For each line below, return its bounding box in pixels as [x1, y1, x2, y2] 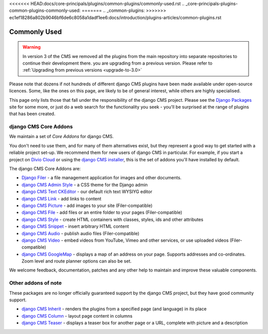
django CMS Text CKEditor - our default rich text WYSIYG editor [21, 189, 152, 195]
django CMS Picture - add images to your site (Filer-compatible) [21, 202, 153, 208]
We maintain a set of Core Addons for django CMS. [9, 134, 114, 139]
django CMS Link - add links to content [21, 196, 102, 201]
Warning [22, 44, 41, 50]
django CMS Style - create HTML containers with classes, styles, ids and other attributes [21, 216, 203, 222]
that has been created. [9, 111, 56, 117]
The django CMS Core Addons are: [9, 166, 81, 172]
